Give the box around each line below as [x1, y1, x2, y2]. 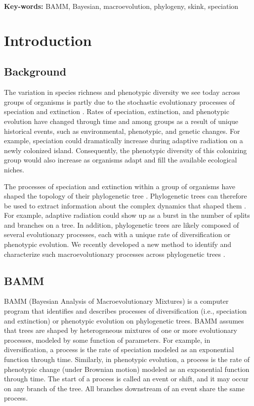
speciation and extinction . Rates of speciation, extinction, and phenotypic [4, 106, 229, 117]
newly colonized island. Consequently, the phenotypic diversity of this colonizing [4, 145, 247, 155]
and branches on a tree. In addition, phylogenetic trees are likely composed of [4, 219, 239, 230]
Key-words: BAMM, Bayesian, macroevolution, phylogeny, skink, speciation [4, 1, 239, 11]
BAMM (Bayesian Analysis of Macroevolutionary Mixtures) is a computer [4, 296, 229, 306]
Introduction [4, 30, 92, 50]
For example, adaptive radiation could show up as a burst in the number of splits [4, 210, 250, 220]
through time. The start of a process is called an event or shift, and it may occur [4, 373, 249, 384]
